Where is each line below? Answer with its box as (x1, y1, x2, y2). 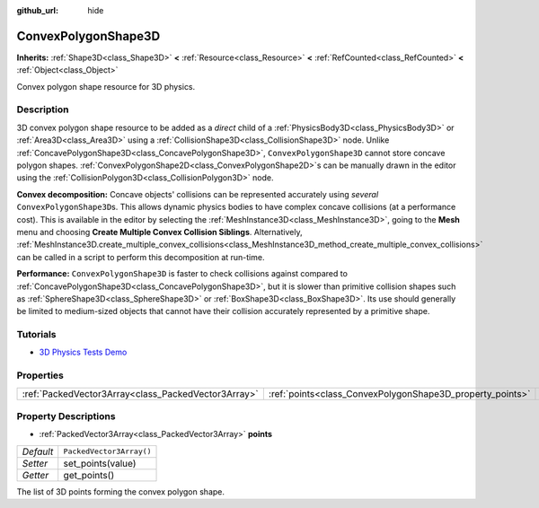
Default (22, 445, 54, 458)
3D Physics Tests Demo (39, 346, 128, 358)
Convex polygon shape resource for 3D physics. (16, 81, 196, 92)
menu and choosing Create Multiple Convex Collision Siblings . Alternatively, (16, 226, 303, 237)
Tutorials (16, 328, 57, 341)
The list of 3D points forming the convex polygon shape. (16, 486, 225, 497)
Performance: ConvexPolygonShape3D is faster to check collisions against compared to (16, 268, 348, 279)
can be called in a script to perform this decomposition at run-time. (16, 251, 265, 262)
